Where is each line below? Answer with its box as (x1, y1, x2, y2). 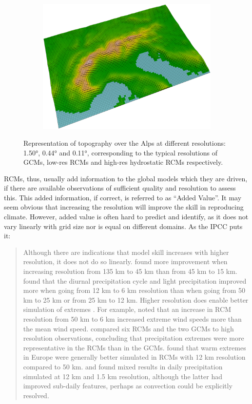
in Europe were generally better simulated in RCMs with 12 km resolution (23, 352, 246, 362)
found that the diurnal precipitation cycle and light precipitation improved (23, 275, 247, 286)
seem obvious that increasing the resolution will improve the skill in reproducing (4, 202, 244, 212)
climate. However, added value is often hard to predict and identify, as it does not (4, 212, 249, 222)
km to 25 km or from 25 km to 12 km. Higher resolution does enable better (23, 294, 249, 305)
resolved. (23, 390, 49, 400)
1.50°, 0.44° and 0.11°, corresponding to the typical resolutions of (23, 147, 218, 157)
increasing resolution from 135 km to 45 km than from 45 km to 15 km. (23, 266, 237, 276)
